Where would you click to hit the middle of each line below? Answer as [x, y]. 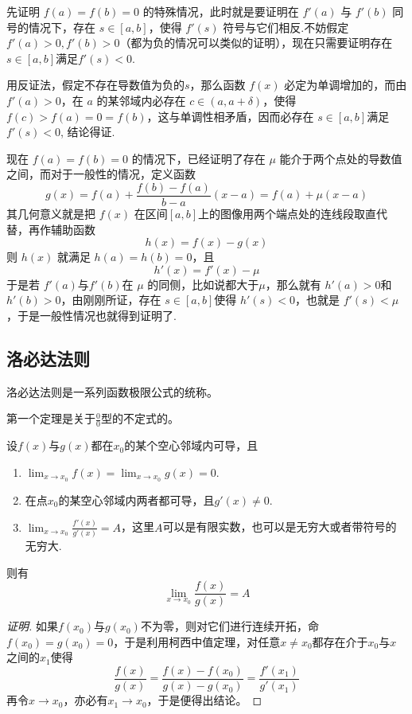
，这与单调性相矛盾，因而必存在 [230, 116]
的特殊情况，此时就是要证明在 [221, 11]
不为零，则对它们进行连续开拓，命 [229, 626]
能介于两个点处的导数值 [341, 158]
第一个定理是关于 [51, 418]
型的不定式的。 [140, 418]
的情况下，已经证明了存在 [198, 158]
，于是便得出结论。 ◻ [204, 700]
